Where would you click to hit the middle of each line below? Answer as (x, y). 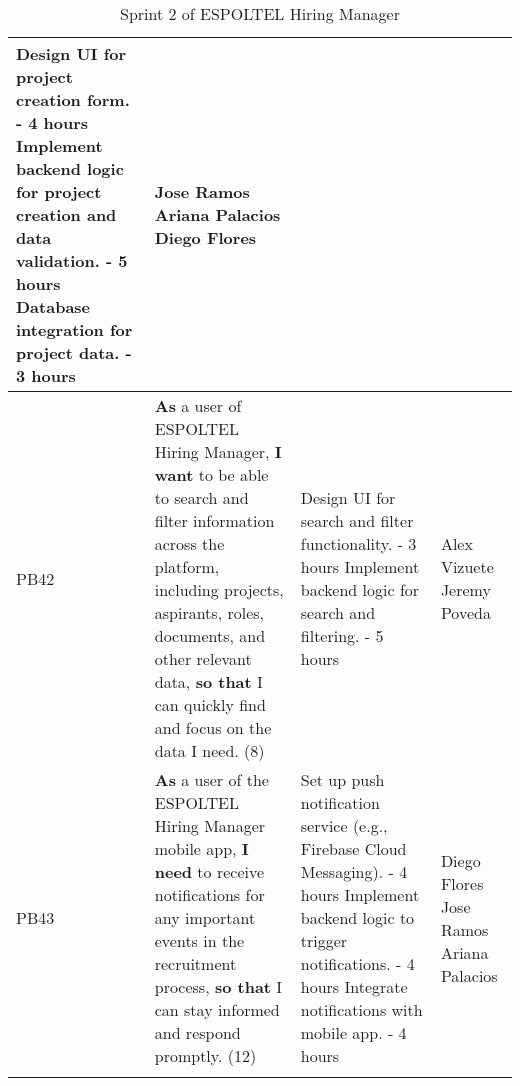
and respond (197, 1032)
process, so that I (218, 986)
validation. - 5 (72, 260)
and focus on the (213, 727)
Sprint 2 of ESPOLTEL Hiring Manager (260, 13)
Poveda (465, 612)
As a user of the (211, 779)
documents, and (210, 635)
